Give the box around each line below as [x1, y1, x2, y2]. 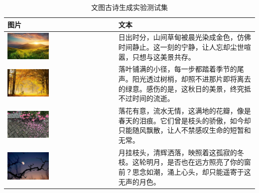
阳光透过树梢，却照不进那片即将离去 [132, 74, 251, 84]
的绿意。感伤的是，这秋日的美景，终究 [118, 83, 244, 94]
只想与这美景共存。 [132, 51, 195, 62]
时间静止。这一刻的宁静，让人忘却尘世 [118, 42, 244, 52]
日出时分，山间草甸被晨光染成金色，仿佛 [118, 32, 251, 42]
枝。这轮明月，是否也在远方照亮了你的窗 [118, 157, 251, 167]
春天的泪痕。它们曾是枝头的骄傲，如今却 [118, 115, 251, 125]
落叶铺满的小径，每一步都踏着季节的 [118, 64, 237, 74]
